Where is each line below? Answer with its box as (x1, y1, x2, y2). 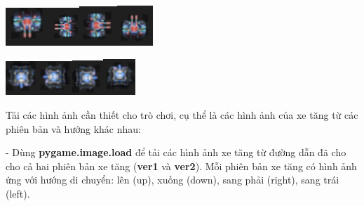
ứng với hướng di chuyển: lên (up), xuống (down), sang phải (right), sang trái (6, 172, 339, 187)
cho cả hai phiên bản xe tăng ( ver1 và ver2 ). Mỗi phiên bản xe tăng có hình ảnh (6, 158, 357, 173)
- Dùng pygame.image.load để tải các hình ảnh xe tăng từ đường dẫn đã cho (6, 145, 346, 160)
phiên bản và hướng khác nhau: (6, 121, 141, 136)
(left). (6, 186, 30, 200)
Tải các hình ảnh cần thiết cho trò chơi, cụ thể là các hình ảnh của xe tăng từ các (6, 107, 358, 122)
